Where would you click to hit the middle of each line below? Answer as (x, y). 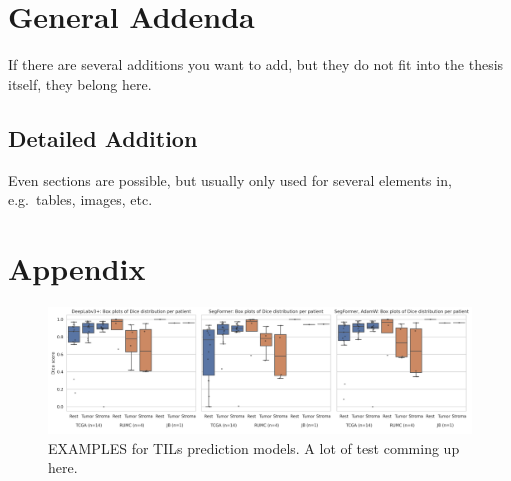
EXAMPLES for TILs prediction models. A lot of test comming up (254, 447)
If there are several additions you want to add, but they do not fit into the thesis (256, 64)
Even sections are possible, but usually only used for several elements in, (230, 179)
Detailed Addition (103, 137)
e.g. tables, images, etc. (80, 199)
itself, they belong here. (80, 83)
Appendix (77, 267)
